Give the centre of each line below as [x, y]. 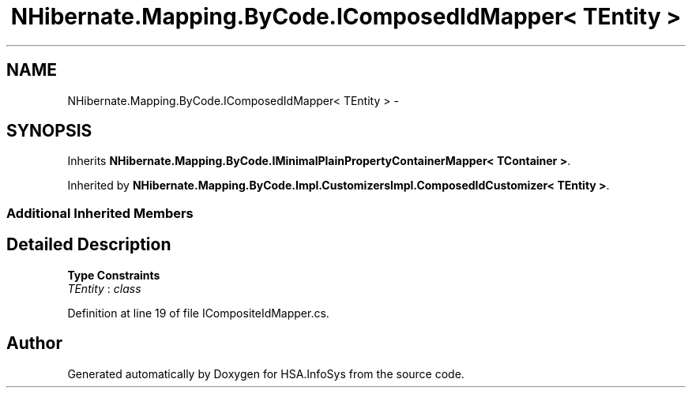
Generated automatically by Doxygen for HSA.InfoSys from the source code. [266, 373]
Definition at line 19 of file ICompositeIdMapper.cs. [198, 313]
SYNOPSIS [49, 131]
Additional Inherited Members [100, 213]
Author [34, 343]
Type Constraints [114, 275]
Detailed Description [89, 245]
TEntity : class [104, 288]
